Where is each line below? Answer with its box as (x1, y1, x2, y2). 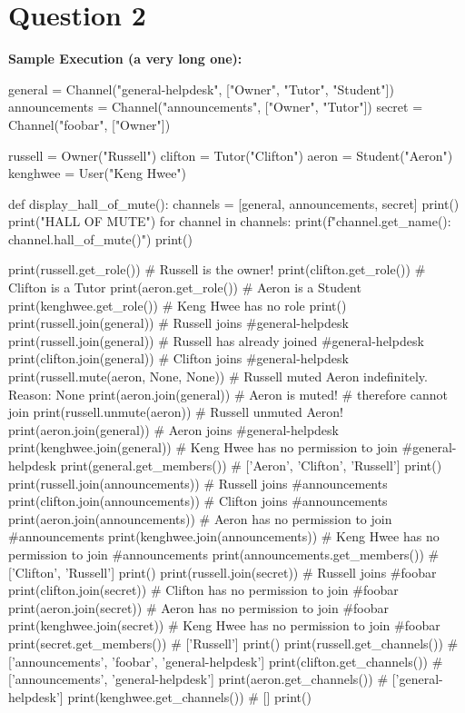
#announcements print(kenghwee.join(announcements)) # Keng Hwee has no (8, 527, 440, 546)
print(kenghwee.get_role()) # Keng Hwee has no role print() (8, 295, 347, 314)
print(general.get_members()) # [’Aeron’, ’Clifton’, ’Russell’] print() (60, 456, 442, 474)
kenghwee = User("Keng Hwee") (8, 163, 187, 183)
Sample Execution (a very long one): (8, 49, 242, 68)
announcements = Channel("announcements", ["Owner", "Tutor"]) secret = (8, 97, 423, 116)
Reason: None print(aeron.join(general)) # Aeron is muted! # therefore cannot (8, 384, 448, 403)
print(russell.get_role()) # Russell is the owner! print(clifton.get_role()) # (8, 260, 426, 279)
